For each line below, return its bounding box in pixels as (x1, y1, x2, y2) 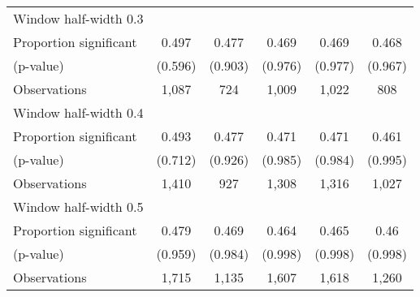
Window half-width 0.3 (13, 9, 144, 28)
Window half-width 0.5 (13, 197, 144, 216)
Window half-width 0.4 (13, 103, 144, 122)
